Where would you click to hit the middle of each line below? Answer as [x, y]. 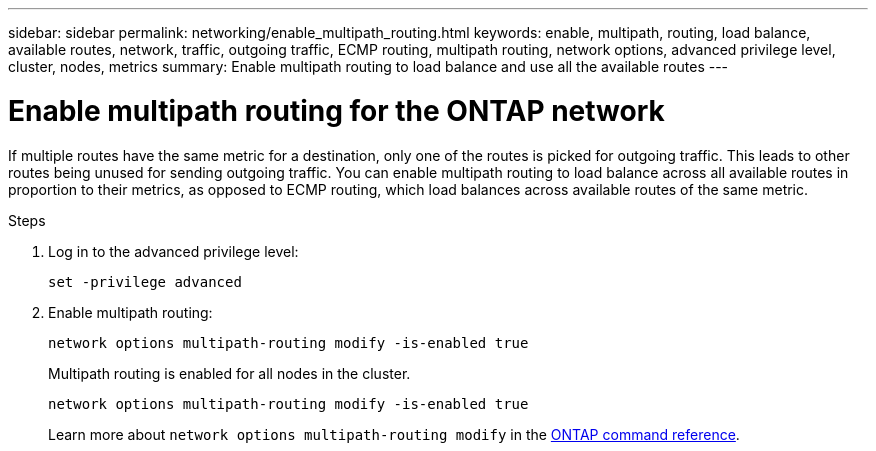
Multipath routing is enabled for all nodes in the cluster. [229, 373]
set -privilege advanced [145, 281]
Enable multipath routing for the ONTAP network [336, 110]
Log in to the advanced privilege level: [173, 251]
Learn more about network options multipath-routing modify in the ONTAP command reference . [394, 434]
